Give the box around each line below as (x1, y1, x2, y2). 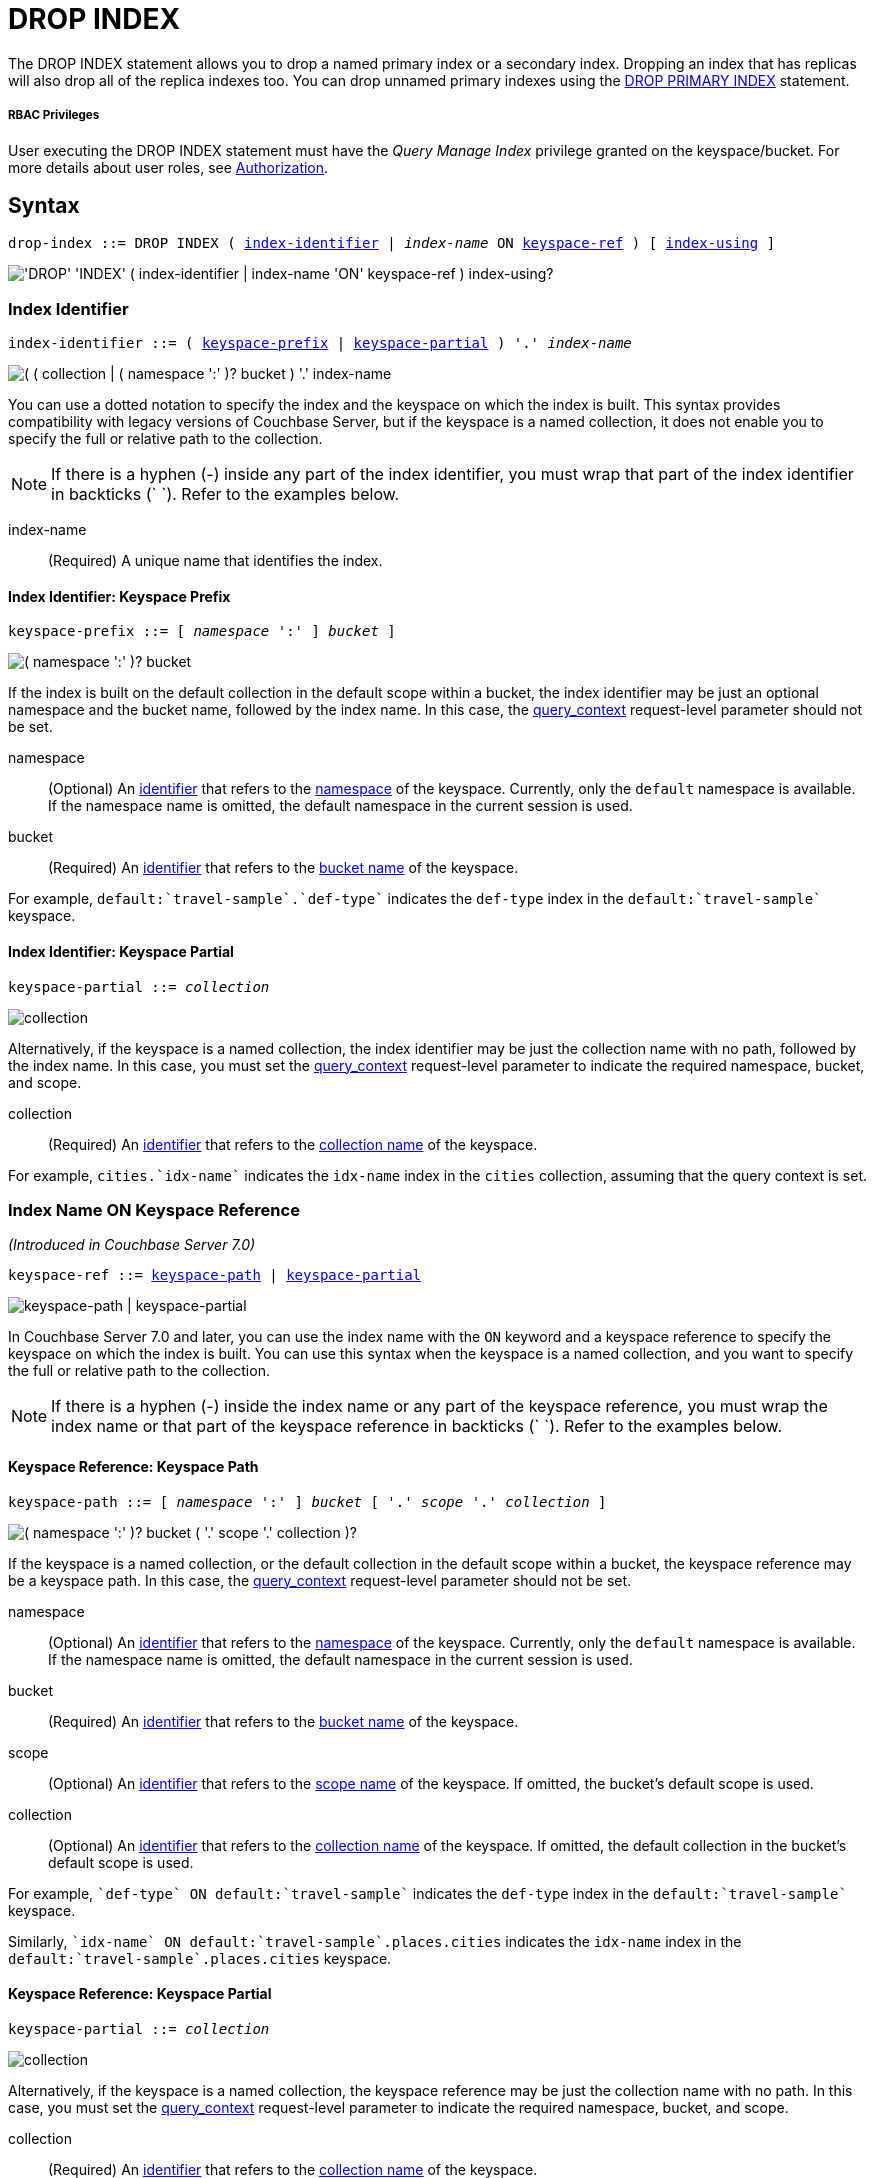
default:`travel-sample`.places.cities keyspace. (8, 1949, 392, 1967)
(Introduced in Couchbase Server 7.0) (8, 1236, 256, 1254)
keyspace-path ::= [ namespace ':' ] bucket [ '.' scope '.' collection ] (8, 1493, 607, 1510)
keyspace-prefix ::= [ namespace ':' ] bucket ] (8, 623, 396, 640)
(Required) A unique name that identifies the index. (48, 552, 383, 570)
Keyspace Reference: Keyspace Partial (8, 1985, 272, 2003)
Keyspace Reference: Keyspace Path (8, 1457, 259, 1475)
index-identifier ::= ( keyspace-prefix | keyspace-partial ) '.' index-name (8, 335, 632, 352)
